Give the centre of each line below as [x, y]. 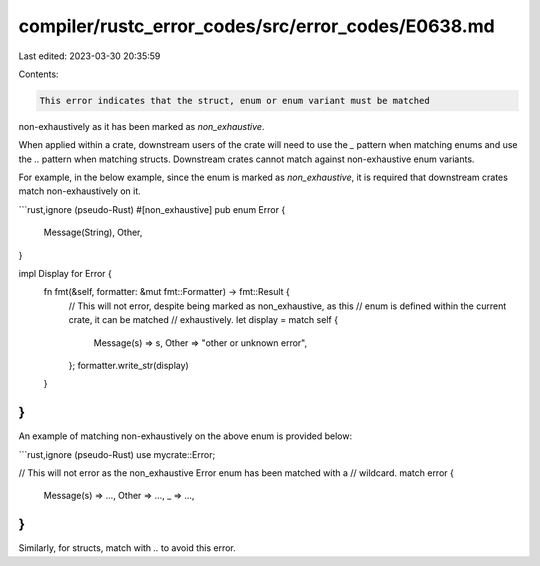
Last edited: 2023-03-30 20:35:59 [89, 56]
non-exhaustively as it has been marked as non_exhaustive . [141, 126]
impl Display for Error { [65, 274]
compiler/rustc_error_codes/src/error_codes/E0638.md [256, 26]
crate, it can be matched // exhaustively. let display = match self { [203, 320]
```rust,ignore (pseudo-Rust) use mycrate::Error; [117, 454]
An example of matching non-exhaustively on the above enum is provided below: [185, 436]
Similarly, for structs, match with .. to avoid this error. [127, 548]
